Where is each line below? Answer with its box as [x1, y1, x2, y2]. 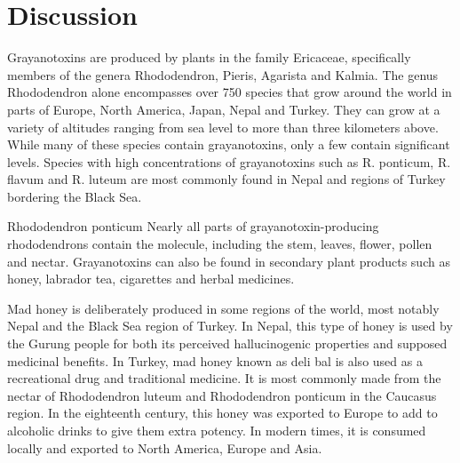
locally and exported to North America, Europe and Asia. [7, 438, 322, 457]
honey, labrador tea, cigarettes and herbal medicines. [7, 269, 295, 288]
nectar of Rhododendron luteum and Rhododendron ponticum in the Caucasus [7, 386, 437, 404]
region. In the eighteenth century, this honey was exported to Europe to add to [7, 403, 438, 422]
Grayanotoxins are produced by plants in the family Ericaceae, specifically [7, 48, 411, 67]
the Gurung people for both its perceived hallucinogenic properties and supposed [7, 334, 448, 353]
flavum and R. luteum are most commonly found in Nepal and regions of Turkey [7, 170, 446, 188]
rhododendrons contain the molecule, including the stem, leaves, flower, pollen [7, 235, 432, 253]
